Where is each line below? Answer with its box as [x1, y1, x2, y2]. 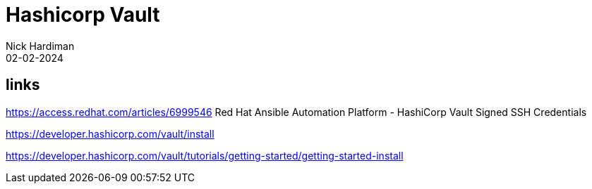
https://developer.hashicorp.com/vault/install [6, 127, 215, 140]
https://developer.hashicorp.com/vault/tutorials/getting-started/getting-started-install [6, 149, 404, 162]
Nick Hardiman [6, 39, 75, 52]
